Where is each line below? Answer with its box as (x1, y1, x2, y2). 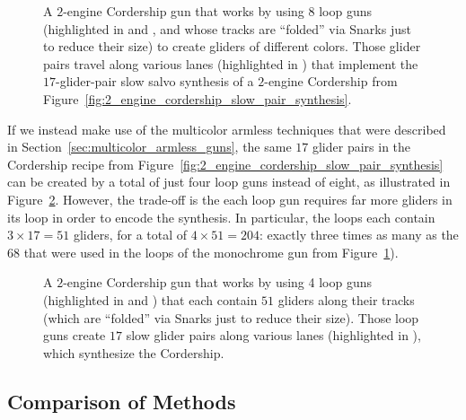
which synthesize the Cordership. (43, 343, 224, 362)
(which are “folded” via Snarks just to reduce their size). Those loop (43, 308, 419, 327)
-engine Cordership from (264, 72, 398, 91)
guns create (43, 326, 106, 345)
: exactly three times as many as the (259, 225, 459, 244)
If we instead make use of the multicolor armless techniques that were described (7, 119, 446, 138)
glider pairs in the (312, 137, 411, 156)
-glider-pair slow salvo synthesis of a (56, 72, 254, 91)
